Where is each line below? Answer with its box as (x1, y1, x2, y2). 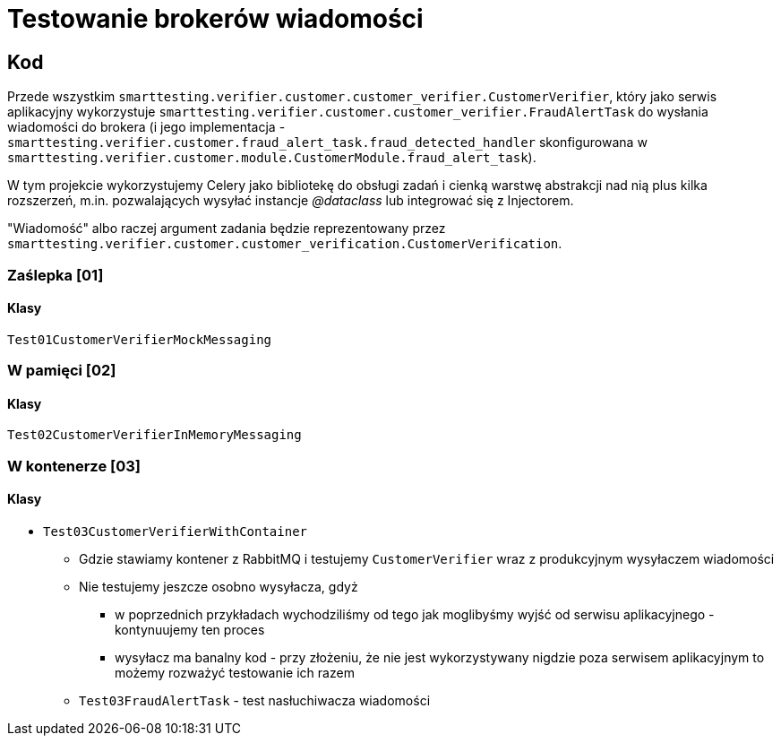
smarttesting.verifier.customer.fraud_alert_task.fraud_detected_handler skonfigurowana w (7, 134, 648, 151)
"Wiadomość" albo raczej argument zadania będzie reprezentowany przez (7, 220, 446, 237)
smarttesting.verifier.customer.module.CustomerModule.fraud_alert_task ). (7, 150, 536, 166)
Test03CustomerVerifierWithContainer (43, 523, 308, 539)
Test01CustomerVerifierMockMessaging (7, 332, 272, 347)
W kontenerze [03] (7, 456, 141, 475)
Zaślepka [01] (7, 265, 104, 284)
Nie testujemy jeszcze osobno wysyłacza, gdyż (79, 578, 358, 594)
